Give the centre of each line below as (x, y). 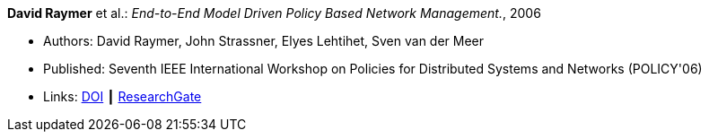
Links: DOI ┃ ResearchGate (123, 96)
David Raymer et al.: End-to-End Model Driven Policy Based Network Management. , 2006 (274, 13)
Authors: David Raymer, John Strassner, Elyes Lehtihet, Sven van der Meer (264, 41)
